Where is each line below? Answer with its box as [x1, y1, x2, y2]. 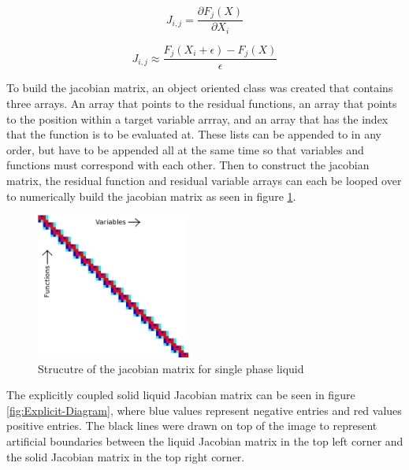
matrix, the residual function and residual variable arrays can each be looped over [6, 172, 402, 188]
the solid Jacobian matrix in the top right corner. [6, 448, 245, 464]
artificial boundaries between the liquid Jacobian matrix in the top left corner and [6, 432, 403, 449]
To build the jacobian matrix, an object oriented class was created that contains [6, 80, 393, 96]
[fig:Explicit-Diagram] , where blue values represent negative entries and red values [6, 402, 402, 418]
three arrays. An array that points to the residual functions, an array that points [6, 95, 397, 112]
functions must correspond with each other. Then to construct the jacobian [6, 157, 370, 173]
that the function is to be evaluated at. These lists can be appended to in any [6, 126, 381, 142]
